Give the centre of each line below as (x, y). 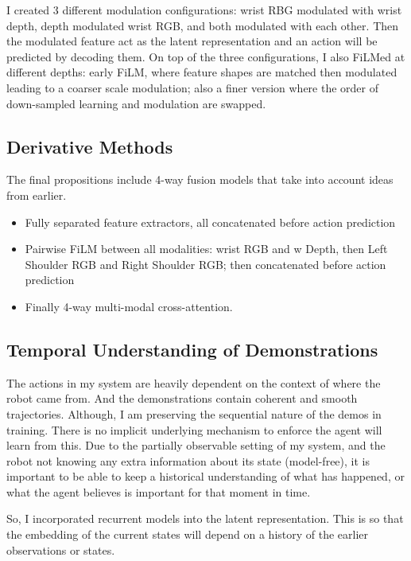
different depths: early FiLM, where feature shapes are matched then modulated (202, 72)
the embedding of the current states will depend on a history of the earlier (188, 534)
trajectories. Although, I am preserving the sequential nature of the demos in (194, 413)
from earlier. (37, 195)
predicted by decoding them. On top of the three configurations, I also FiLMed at (206, 56)
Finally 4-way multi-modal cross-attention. (129, 306)
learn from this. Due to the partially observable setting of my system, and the (196, 445)
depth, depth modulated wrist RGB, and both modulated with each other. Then (203, 25)
